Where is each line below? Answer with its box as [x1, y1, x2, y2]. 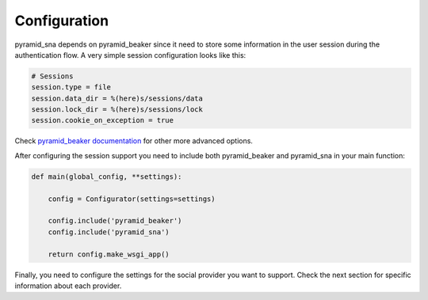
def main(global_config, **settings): [31, 172, 182, 181]
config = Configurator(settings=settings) [48, 194, 216, 203]
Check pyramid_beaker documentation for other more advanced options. [14, 136, 254, 146]
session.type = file [31, 83, 111, 92]
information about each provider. [14, 281, 122, 291]
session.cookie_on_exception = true [31, 116, 174, 125]
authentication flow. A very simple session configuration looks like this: [14, 50, 246, 59]
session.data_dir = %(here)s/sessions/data [31, 93, 204, 103]
